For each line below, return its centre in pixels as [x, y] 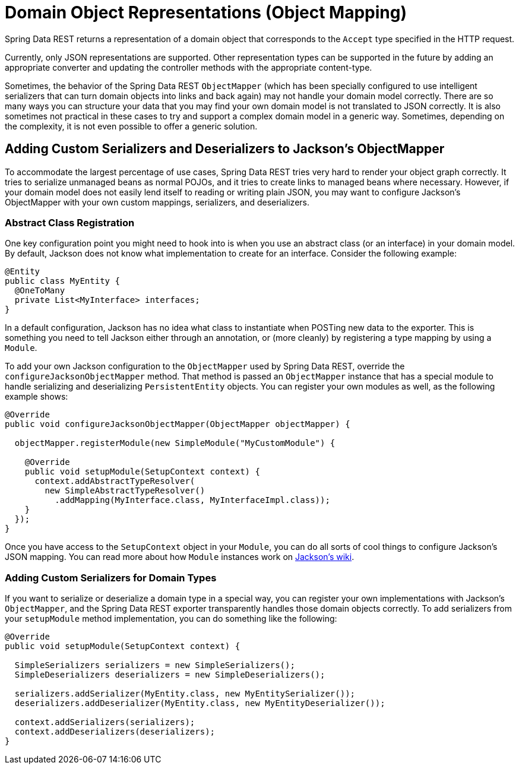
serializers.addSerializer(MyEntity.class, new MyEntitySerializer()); [185, 694]
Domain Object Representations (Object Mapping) [206, 12]
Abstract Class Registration [70, 222]
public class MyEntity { [62, 281]
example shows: [37, 397]
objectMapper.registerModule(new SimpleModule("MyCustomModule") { [175, 443]
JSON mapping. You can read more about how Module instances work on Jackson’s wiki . [180, 557]
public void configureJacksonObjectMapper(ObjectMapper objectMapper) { [178, 424]
